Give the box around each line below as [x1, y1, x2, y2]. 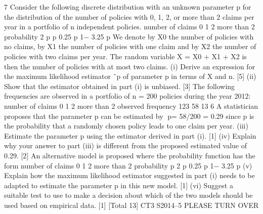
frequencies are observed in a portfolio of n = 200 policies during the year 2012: [4, 91, 251, 101]
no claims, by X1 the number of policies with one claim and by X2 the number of [4, 41, 256, 52]
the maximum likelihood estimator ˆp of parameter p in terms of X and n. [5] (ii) [4, 71, 256, 81]
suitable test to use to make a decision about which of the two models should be [4, 190, 253, 200]
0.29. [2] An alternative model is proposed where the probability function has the [4, 150, 255, 160]
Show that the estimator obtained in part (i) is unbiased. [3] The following [4, 80, 235, 91]
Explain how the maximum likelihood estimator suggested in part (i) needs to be [4, 170, 255, 181]
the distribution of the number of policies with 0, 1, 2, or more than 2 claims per [4, 11, 254, 22]
